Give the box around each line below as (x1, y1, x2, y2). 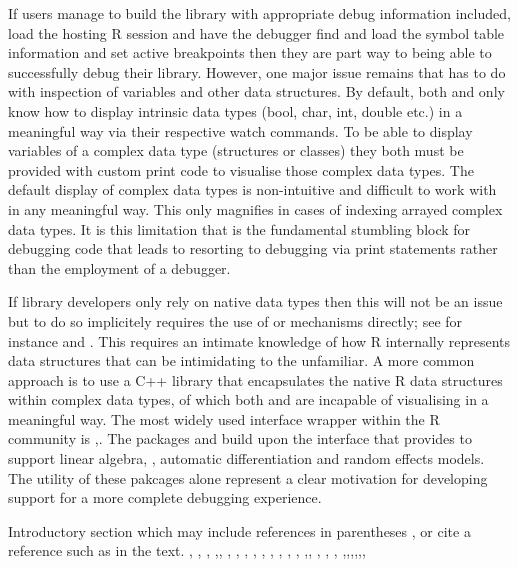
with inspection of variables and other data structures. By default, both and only (8, 81, 505, 102)
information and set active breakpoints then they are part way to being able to (8, 42, 492, 63)
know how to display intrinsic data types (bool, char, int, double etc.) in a (8, 100, 463, 121)
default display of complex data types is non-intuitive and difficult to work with (8, 179, 497, 200)
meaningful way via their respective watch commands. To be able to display (8, 120, 473, 141)
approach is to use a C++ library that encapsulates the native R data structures (8, 369, 503, 390)
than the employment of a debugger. (8, 257, 231, 278)
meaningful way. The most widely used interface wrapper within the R (8, 408, 440, 429)
